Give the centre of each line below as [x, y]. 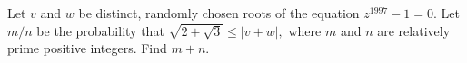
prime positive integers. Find [87, 48]
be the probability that [100, 30]
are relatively [414, 30]
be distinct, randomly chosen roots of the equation [219, 13]
